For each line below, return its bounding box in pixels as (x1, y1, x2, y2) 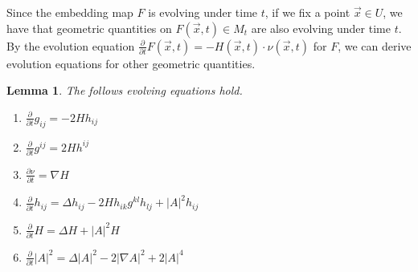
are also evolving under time (251, 19, 391, 36)
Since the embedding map (6, 4, 133, 20)
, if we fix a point (264, 4, 350, 20)
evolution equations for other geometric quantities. (6, 55, 256, 71)
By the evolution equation (6, 37, 135, 54)
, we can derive (338, 37, 412, 54)
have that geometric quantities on (6, 19, 172, 36)
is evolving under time (148, 4, 258, 20)
